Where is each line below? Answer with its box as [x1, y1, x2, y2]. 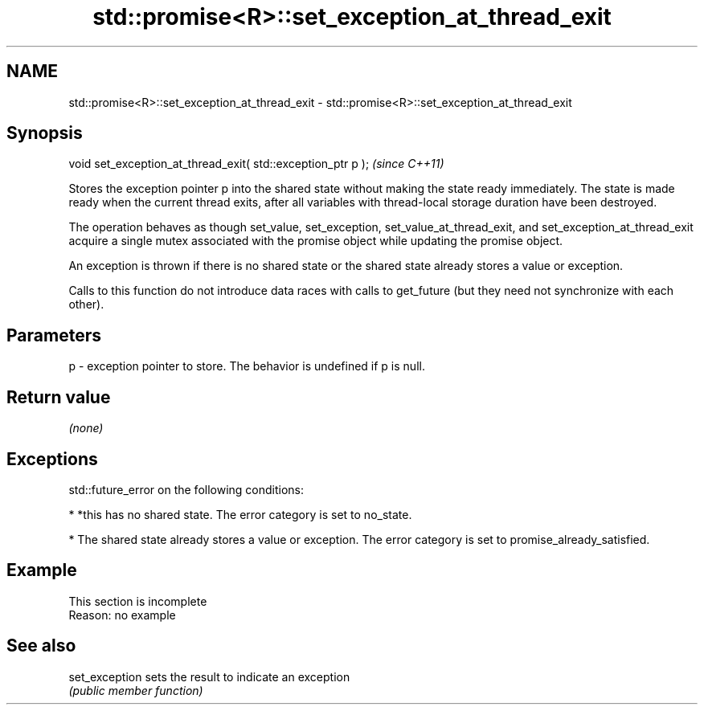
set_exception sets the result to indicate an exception [68, 669, 350, 684]
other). [68, 297, 104, 312]
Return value [6, 386, 111, 407]
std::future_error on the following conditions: [68, 482, 305, 496]
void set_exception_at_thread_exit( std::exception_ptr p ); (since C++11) [68, 157, 444, 171]
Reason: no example [68, 607, 176, 622]
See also [6, 635, 76, 656]
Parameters [6, 325, 101, 345]
